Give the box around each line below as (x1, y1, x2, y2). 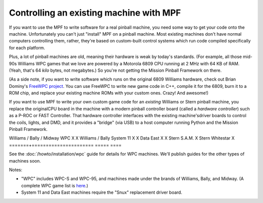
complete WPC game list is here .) (21, 183, 89, 188)
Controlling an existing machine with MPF (9, 7, 181, 18)
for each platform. (9, 44, 45, 51)
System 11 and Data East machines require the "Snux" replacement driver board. (21, 189, 183, 195)
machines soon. (9, 158, 41, 163)
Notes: (9, 166, 22, 173)
